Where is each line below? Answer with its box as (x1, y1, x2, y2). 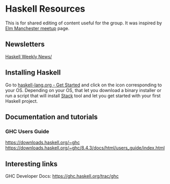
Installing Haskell (5, 68, 61, 77)
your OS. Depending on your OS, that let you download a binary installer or (5, 87, 161, 93)
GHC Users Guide (5, 128, 50, 135)
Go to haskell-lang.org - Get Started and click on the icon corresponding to (5, 82, 162, 88)
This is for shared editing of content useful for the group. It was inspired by (5, 20, 162, 26)
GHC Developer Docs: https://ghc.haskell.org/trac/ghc (5, 173, 119, 179)
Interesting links (5, 160, 58, 168)
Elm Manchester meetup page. (5, 25, 70, 31)
